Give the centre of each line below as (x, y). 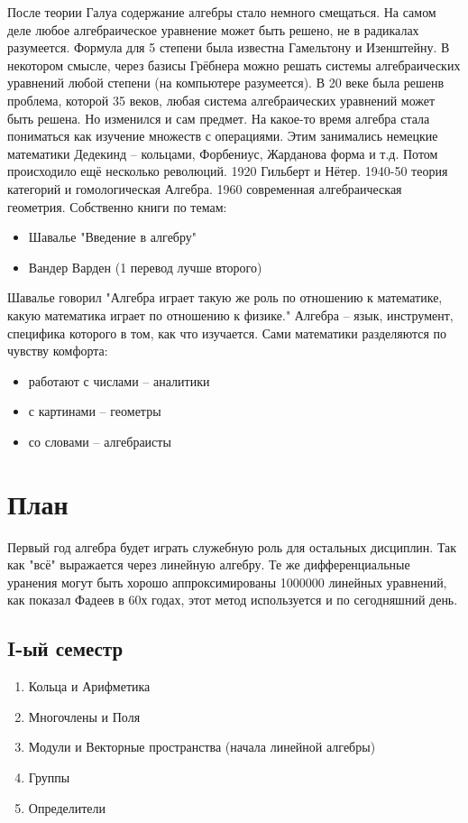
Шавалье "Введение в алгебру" (113, 237)
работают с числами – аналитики (119, 380)
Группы (49, 777)
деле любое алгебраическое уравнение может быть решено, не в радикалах (213, 29)
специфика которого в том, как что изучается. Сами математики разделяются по (227, 333)
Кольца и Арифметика (89, 686)
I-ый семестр (65, 648)
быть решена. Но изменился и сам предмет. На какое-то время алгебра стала (219, 118)
